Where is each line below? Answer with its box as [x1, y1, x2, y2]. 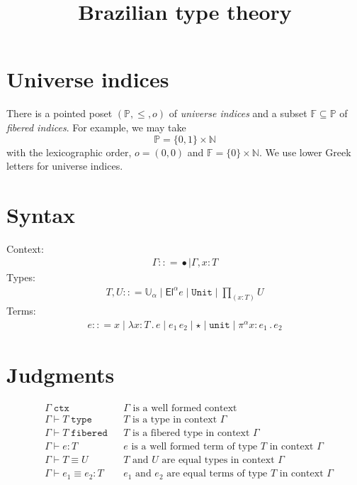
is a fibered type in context [132, 428, 250, 439]
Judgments [6, 360, 115, 389]
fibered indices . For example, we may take [6, 119, 186, 134]
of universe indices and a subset [169, 106, 307, 121]
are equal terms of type [166, 469, 268, 479]
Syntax [6, 200, 76, 229]
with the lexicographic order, [6, 144, 132, 159]
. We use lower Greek [259, 144, 351, 159]
